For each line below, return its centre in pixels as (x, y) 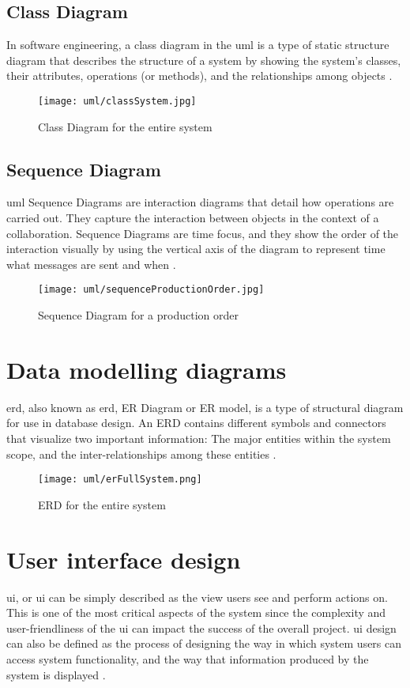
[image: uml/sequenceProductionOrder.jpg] (151, 290)
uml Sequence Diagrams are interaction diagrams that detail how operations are (200, 202)
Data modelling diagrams (147, 369)
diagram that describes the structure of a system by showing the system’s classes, (204, 60)
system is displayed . (56, 674)
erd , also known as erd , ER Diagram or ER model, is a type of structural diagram (205, 407)
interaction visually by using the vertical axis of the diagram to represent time (196, 249)
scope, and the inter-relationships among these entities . (141, 454)
